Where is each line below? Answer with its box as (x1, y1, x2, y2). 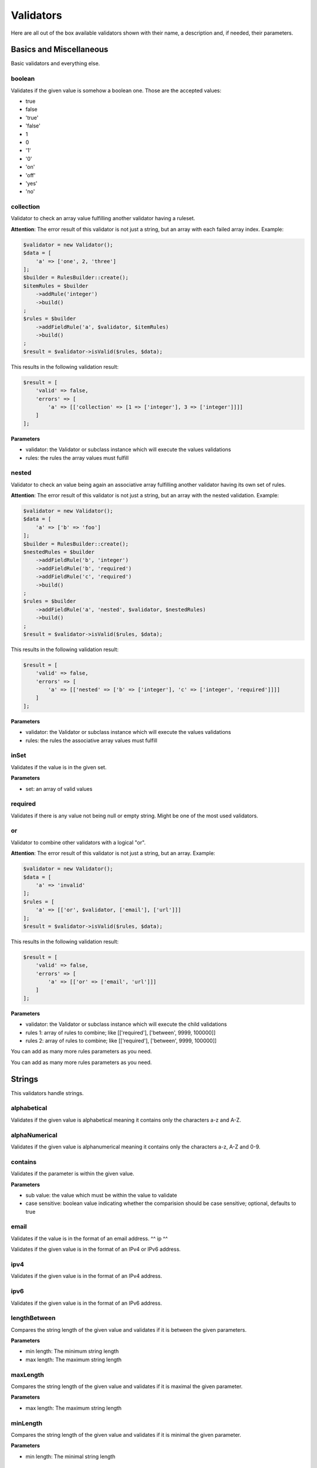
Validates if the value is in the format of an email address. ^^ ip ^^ (11, 1235, 168, 1242)
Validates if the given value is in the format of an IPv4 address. (11, 1272, 163, 1280)
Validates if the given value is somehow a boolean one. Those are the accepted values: (11, 87, 222, 94)
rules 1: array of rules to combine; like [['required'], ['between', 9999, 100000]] (25, 1029, 216, 1036)
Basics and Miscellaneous (11, 45, 109, 55)
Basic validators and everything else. (11, 60, 100, 67)
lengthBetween (11, 1314, 56, 1322)
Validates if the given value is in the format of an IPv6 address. (11, 1299, 163, 1307)
